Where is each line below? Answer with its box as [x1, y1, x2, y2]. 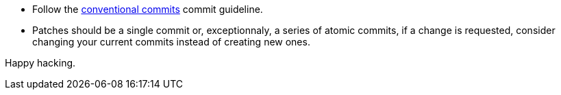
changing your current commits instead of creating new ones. [32, 36, 310, 47]
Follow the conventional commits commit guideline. [32, 3, 263, 15]
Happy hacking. [5, 57, 76, 69]
